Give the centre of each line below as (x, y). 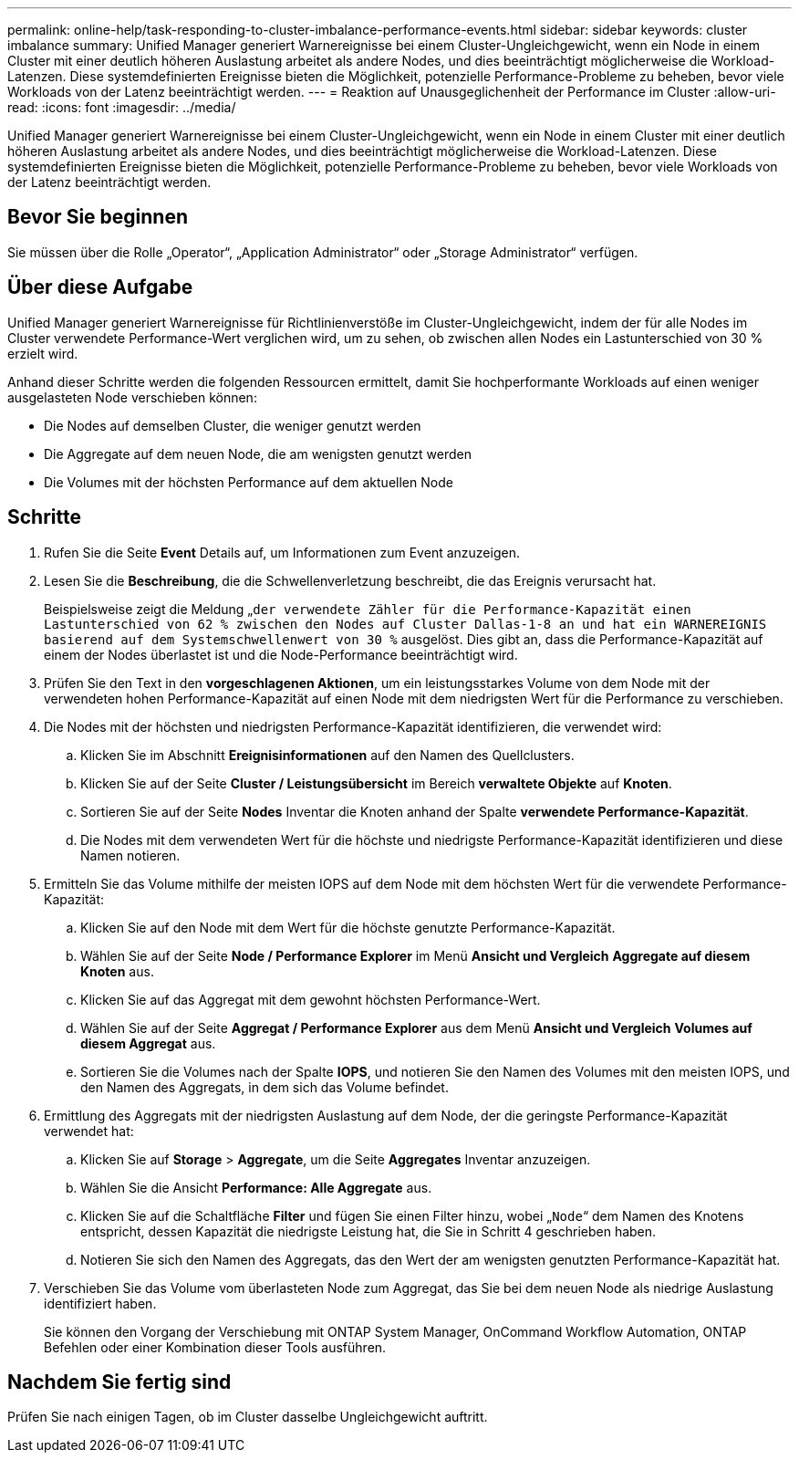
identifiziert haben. (100, 1303)
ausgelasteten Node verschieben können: (132, 397)
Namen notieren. (130, 855)
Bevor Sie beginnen (98, 217)
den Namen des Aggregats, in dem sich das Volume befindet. (265, 1087)
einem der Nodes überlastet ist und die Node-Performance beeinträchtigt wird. (281, 654)
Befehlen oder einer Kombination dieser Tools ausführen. (215, 1347)
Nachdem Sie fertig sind (119, 1382)
